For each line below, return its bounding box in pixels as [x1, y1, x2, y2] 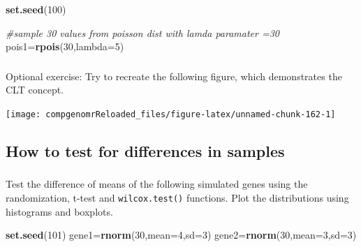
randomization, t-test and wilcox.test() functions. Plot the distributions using [6, 190, 349, 204]
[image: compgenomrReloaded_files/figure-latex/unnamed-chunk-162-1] [6, 109, 336, 119]
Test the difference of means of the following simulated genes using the [6, 177, 308, 191]
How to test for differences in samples [6, 140, 285, 161]
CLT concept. [6, 82, 64, 97]
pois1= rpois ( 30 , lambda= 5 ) [6, 39, 124, 54]
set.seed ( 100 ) [6, 2, 66, 16]
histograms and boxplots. [6, 204, 113, 218]
